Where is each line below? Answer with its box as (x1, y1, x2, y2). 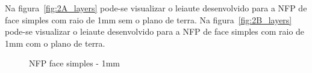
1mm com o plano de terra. (5, 36, 105, 49)
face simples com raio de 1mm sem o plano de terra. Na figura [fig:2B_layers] (5, 13, 292, 26)
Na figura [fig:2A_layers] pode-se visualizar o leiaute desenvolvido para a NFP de (5, 2, 307, 14)
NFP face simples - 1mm (29, 57, 120, 69)
